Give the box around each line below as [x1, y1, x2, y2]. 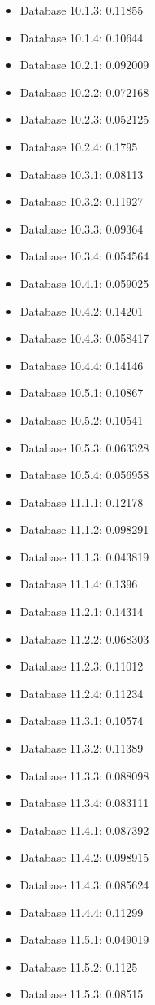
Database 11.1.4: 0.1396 [19, 575, 138, 592]
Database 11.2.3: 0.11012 [19, 658, 144, 675]
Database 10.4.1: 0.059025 [19, 274, 149, 291]
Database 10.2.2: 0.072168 [19, 83, 149, 100]
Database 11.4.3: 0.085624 [19, 876, 149, 893]
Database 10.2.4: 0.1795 [19, 138, 138, 155]
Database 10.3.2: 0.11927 [19, 193, 144, 210]
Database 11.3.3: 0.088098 [19, 767, 149, 784]
